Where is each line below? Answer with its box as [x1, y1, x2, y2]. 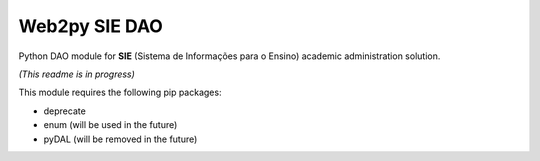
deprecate [43, 105, 87, 117]
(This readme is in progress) [18, 68, 135, 80]
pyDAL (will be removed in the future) [43, 133, 198, 145]
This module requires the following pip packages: [18, 86, 222, 99]
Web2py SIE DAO [18, 15, 164, 37]
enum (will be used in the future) [43, 119, 178, 131]
